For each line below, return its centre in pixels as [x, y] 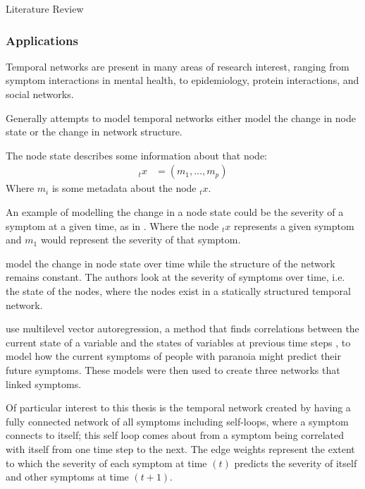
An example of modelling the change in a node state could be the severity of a [175, 212]
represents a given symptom [294, 225]
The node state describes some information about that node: [136, 155]
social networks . [40, 94]
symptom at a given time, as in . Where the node [112, 225]
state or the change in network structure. [94, 132]
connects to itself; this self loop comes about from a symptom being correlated [175, 435]
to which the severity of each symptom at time [106, 463]
